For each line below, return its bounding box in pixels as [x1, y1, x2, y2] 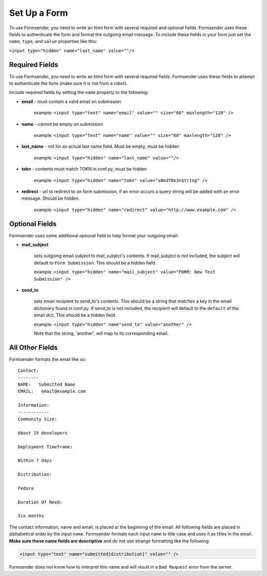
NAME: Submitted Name [18, 381, 76, 387]
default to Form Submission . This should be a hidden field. [34, 260, 157, 266]
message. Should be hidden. [21, 195, 80, 201]
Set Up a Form [9, 7, 68, 18]
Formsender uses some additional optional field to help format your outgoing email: [9, 232, 179, 238]
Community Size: [18, 416, 57, 422]
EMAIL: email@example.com [18, 389, 86, 394]
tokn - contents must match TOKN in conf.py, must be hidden [21, 166, 147, 172]
